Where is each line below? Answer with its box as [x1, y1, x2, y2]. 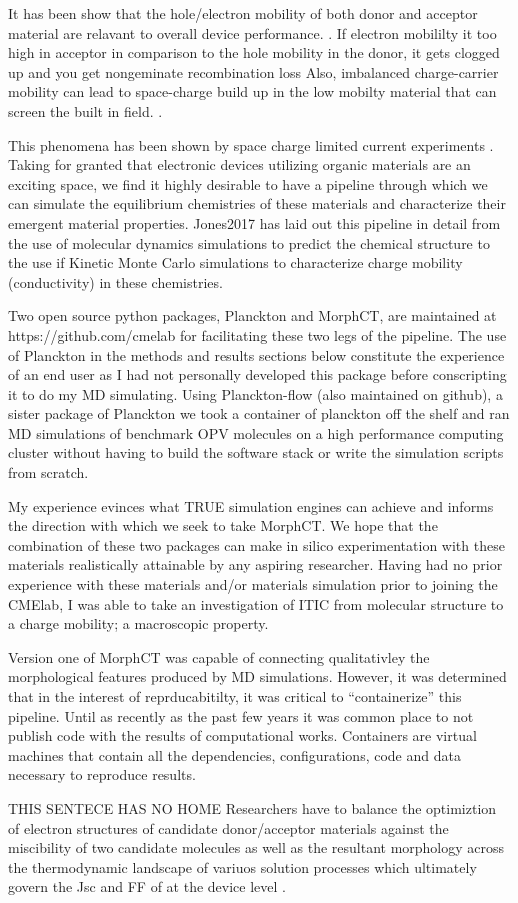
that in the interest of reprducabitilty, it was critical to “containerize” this [8, 686, 462, 706]
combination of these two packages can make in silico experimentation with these [8, 534, 505, 555]
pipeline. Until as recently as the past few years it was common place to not [8, 705, 474, 726]
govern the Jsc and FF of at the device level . [8, 876, 286, 897]
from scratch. [8, 462, 89, 483]
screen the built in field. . [8, 100, 163, 121]
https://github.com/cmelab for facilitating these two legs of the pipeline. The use [8, 324, 507, 345]
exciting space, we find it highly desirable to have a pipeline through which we [8, 173, 488, 194]
